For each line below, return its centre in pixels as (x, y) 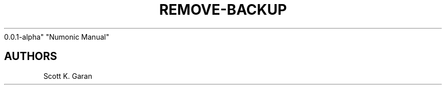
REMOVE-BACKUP (223, 10)
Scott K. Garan (68, 76)
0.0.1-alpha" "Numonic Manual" (57, 37)
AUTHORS (31, 56)
